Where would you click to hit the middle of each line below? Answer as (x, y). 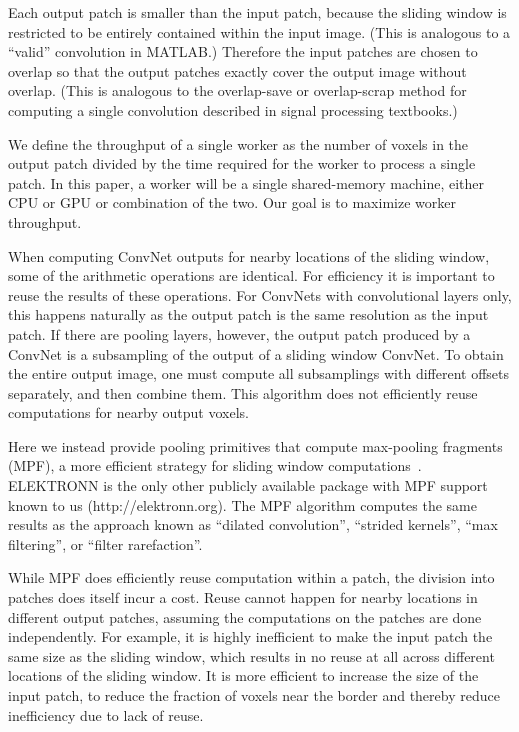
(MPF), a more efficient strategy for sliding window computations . (215, 465)
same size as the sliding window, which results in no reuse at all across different (251, 655)
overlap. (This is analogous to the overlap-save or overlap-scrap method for (237, 90)
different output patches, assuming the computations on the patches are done (245, 616)
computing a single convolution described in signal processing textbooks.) (233, 109)
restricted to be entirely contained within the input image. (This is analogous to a (259, 31)
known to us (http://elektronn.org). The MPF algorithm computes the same (242, 504)
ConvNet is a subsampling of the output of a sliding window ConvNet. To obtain (256, 353)
